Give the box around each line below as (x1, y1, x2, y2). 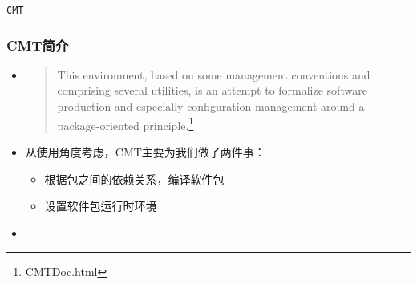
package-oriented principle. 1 (57, 114, 194, 133)
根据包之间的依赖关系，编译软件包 (44, 170, 225, 187)
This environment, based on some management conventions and (57, 66, 370, 83)
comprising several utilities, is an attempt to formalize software (57, 82, 367, 99)
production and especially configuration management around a (57, 98, 365, 115)
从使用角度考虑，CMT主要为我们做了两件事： (25, 143, 265, 160)
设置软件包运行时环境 (44, 197, 157, 214)
